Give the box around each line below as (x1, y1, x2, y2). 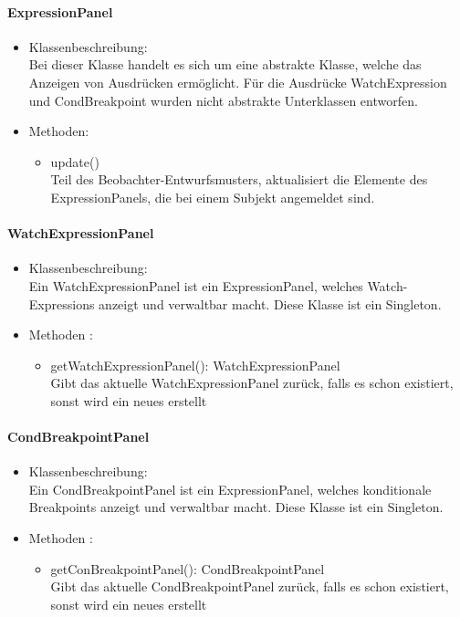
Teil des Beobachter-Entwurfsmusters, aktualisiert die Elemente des (50, 170, 428, 189)
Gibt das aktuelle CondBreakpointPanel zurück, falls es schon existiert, (50, 577, 449, 596)
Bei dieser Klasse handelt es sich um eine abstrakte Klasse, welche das (28, 55, 422, 74)
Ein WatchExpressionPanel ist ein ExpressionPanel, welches (28, 276, 363, 295)
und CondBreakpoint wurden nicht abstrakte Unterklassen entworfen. (28, 90, 418, 110)
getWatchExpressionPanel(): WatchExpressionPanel (50, 355, 340, 374)
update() (50, 152, 99, 171)
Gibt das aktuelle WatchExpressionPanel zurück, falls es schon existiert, (50, 373, 454, 392)
